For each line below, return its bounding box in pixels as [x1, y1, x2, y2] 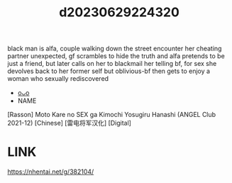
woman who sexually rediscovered [7, 74, 109, 83]
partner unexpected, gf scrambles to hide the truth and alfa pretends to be [7, 52, 225, 60]
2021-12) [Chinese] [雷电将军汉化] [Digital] [7, 118, 131, 128]
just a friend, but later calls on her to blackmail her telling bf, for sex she [7, 60, 217, 68]
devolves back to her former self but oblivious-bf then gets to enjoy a [7, 67, 211, 75]
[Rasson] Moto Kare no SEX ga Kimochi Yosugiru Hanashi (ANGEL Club [7, 111, 216, 119]
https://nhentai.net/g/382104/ [7, 167, 94, 176]
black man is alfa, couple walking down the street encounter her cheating [7, 44, 222, 53]
